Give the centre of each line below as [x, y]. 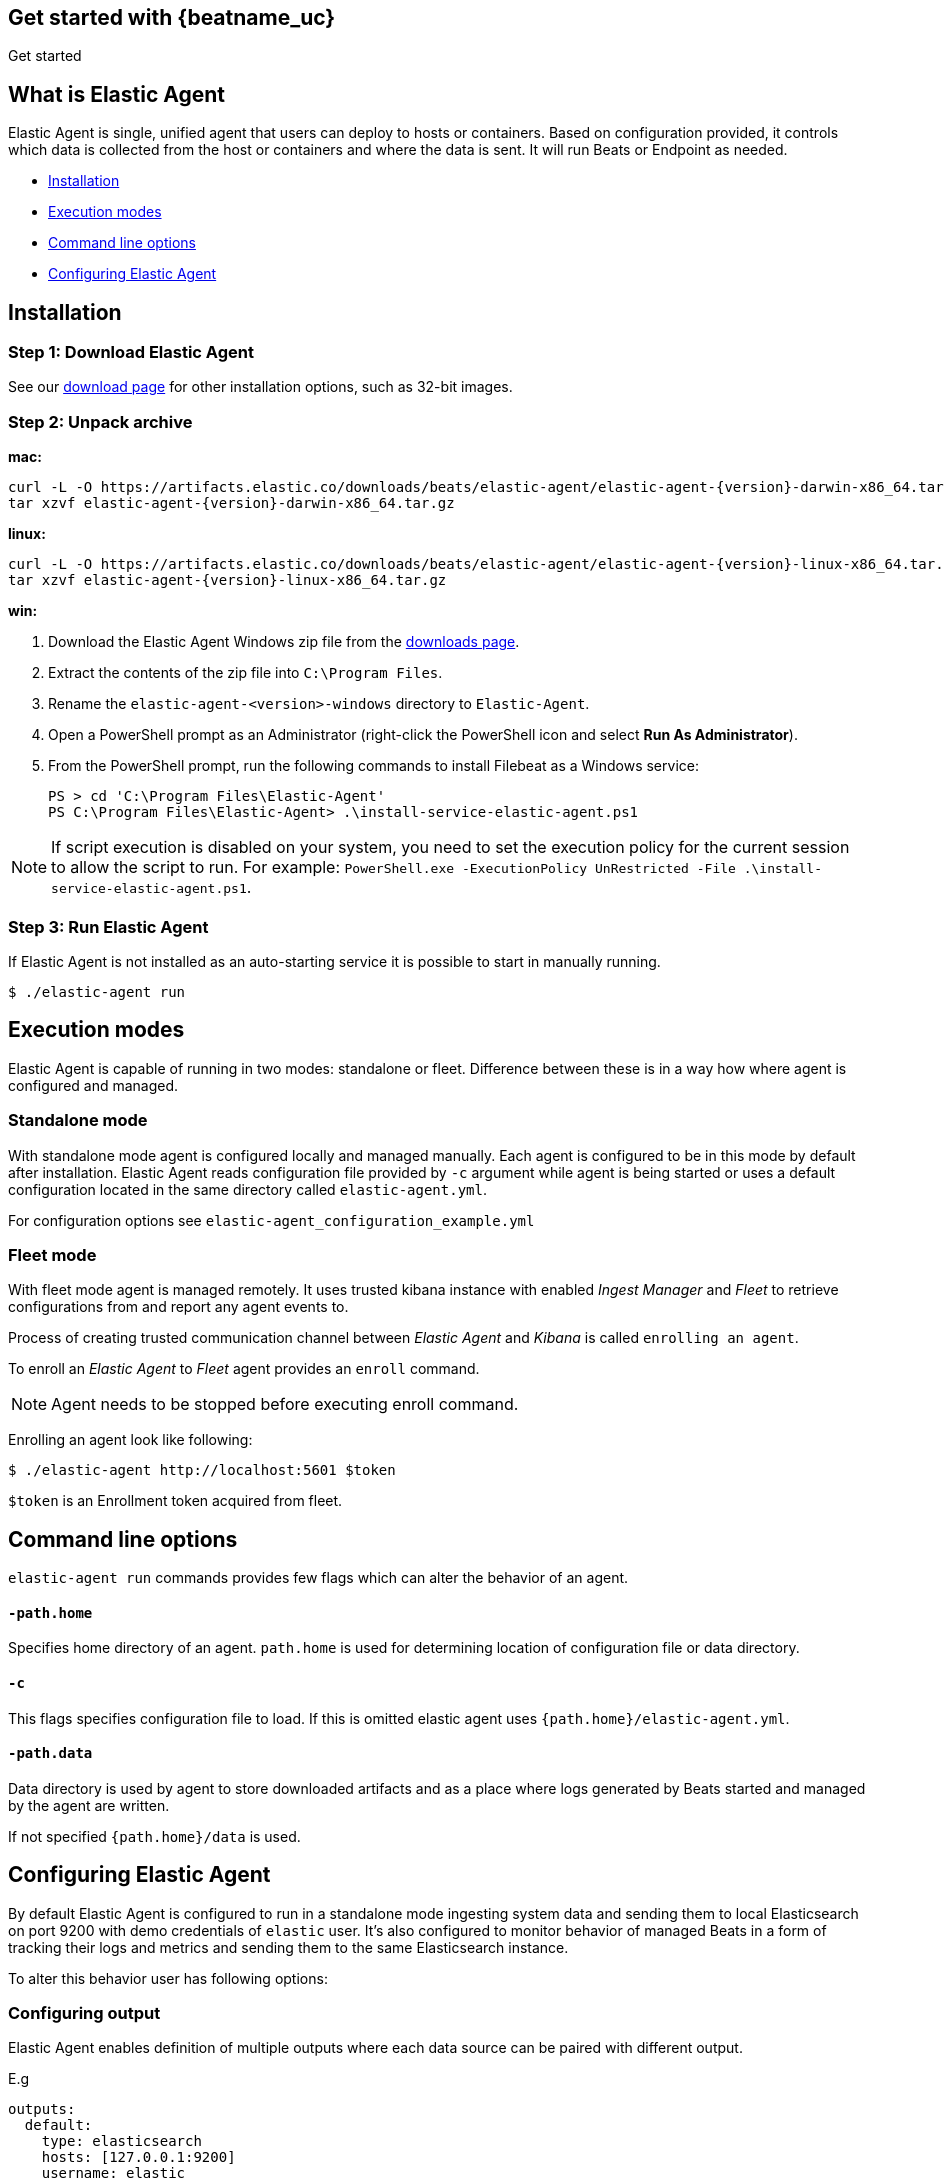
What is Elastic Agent [116, 94]
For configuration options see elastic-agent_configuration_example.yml [271, 1220]
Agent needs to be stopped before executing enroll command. [285, 1404]
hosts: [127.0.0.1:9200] [138, 2157]
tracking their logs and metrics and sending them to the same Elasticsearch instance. [288, 1947]
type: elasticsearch [121, 2141]
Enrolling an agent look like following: [130, 1440]
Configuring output [84, 2013]
